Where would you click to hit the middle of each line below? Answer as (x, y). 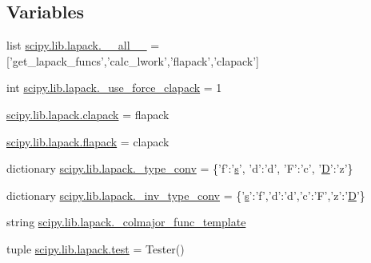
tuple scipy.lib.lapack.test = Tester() (96, 248)
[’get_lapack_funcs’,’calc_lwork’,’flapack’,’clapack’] (133, 60)
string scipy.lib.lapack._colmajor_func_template (126, 222)
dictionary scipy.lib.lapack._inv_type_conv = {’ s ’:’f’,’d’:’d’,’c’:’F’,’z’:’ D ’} (186, 195)
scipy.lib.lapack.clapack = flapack (88, 114)
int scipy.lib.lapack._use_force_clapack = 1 (114, 88)
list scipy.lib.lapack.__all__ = (83, 45)
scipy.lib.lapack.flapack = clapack (88, 141)
